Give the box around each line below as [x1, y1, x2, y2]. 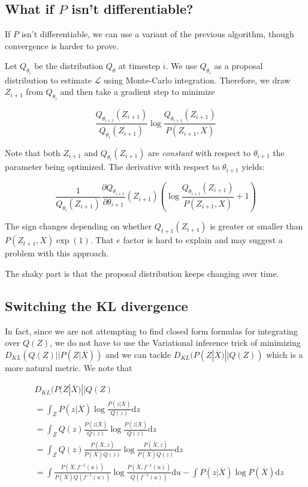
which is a [266, 348, 303, 360]
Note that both [5, 146, 61, 159]
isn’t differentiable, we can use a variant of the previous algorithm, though [21, 28, 294, 40]
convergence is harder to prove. [5, 39, 119, 52]
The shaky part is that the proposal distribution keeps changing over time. [5, 267, 279, 279]
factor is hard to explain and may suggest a [123, 234, 283, 246]
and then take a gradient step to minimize [60, 85, 215, 98]
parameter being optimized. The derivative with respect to [5, 160, 220, 173]
